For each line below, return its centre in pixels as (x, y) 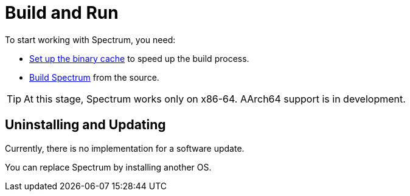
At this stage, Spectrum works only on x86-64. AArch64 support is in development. (215, 99)
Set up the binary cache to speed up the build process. (139, 58)
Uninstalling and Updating (85, 125)
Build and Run (62, 13)
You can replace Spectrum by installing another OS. (108, 167)
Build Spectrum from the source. (94, 77)
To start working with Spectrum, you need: (90, 39)
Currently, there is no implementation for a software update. (125, 148)
